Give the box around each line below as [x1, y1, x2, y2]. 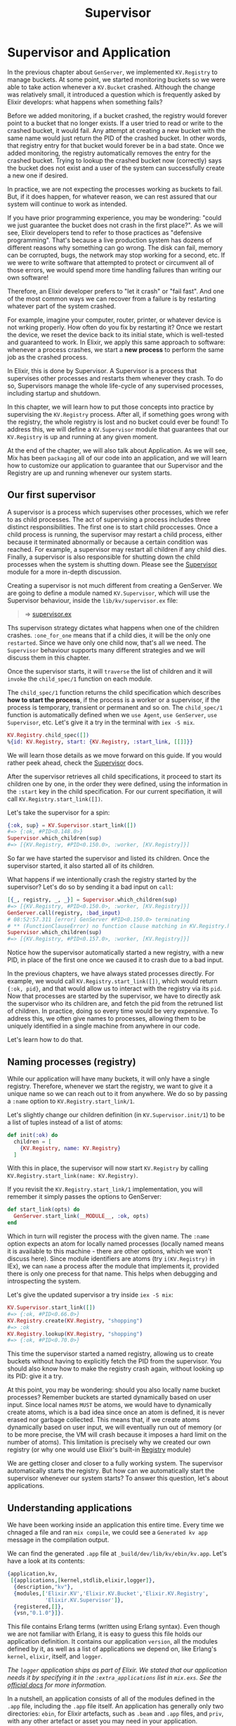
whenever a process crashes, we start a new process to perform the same [7, 345, 224, 353]
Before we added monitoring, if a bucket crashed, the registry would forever [7, 111, 228, 120]
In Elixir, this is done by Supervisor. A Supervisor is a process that [7, 366, 197, 374]
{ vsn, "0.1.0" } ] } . [13, 1610, 65, 1617]
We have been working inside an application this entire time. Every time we [7, 1520, 225, 1529]
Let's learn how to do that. [7, 1035, 84, 1044]
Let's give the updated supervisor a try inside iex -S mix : [7, 1290, 173, 1299]
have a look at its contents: [7, 1557, 86, 1566]
